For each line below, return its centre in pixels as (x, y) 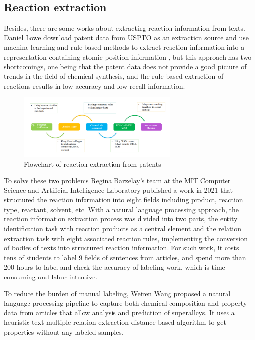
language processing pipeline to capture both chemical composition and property (126, 303)
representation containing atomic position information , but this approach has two (128, 56)
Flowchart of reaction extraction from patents (92, 164)
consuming (20, 277)
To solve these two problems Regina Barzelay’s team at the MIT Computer (117, 180)
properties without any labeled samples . (64, 332)
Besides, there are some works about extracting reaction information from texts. (125, 28)
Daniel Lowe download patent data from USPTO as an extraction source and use (126, 37)
